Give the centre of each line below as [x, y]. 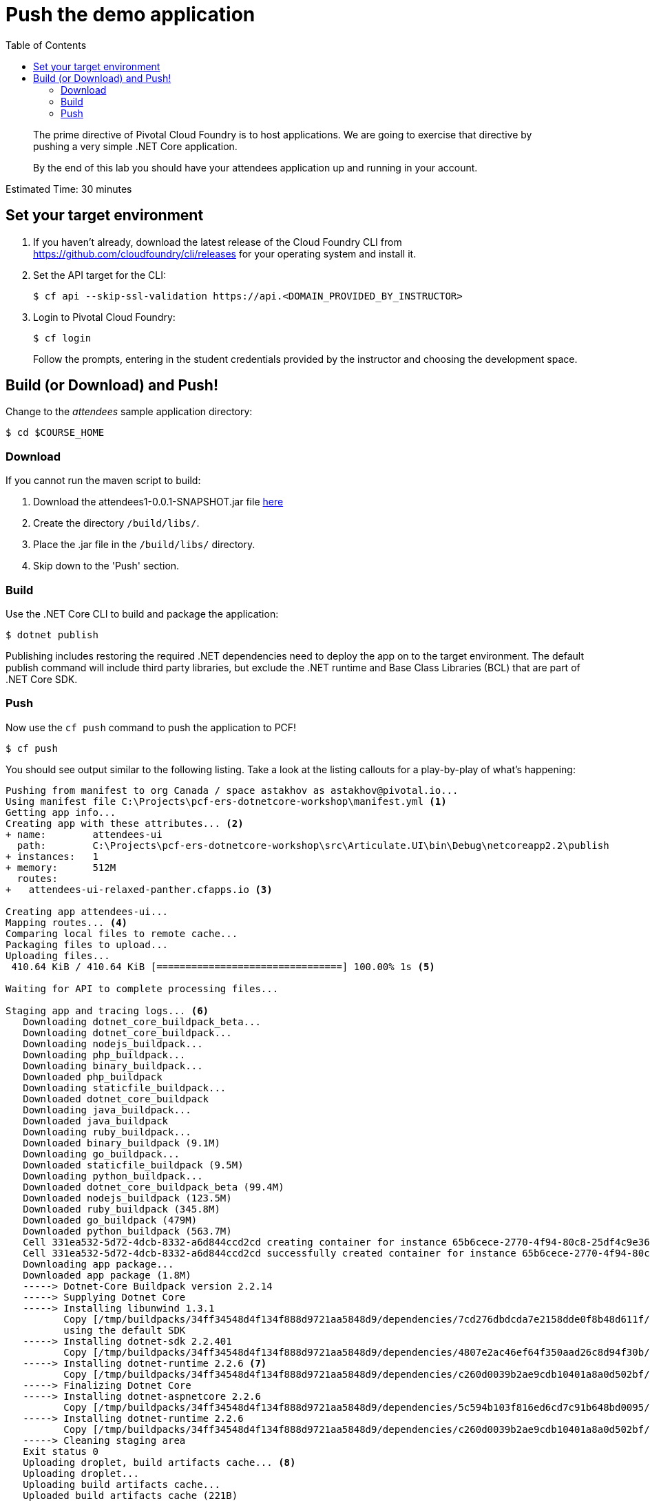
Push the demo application [130, 14]
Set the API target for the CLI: [99, 275]
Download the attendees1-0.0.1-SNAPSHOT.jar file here [158, 502]
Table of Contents [46, 45]
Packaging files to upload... [87, 944]
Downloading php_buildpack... [104, 1054]
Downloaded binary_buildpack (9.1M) [122, 1143]
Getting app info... [61, 812]
